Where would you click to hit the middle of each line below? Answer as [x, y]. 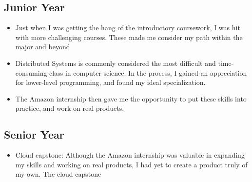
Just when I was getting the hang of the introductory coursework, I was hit [128, 28]
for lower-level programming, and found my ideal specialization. [110, 82]
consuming [31, 72]
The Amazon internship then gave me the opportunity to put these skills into [131, 98]
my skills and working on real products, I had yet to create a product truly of [131, 164]
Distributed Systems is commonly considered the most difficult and [116, 63]
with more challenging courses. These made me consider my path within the [129, 37]
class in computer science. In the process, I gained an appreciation [148, 72]
